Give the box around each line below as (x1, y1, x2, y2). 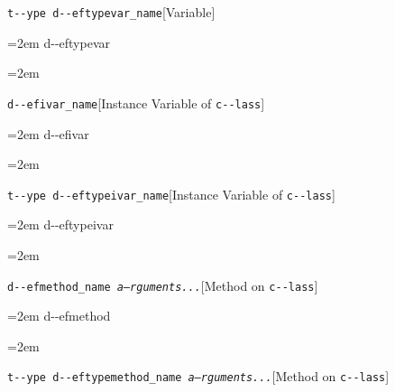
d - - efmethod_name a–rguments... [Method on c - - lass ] (7, 275, 318, 294)
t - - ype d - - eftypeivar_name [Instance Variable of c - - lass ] (7, 184, 335, 203)
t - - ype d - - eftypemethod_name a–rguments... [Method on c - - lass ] (7, 367, 390, 386)
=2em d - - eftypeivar (7, 215, 114, 234)
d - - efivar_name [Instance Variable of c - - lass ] (7, 93, 265, 112)
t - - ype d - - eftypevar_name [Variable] (7, 3, 216, 21)
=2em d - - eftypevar (7, 33, 110, 51)
